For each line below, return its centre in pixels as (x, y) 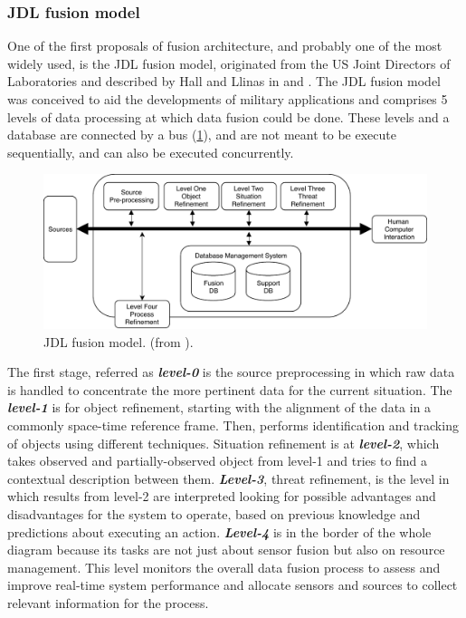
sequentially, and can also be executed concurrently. (151, 152)
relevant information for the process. (108, 602)
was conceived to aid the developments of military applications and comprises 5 (228, 99)
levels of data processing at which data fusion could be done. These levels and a (228, 116)
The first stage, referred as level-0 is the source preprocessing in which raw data (231, 372)
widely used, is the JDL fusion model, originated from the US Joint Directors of (229, 63)
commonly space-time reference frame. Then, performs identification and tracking (233, 425)
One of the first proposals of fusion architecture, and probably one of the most (225, 46)
